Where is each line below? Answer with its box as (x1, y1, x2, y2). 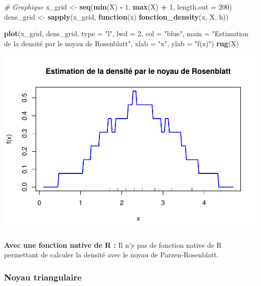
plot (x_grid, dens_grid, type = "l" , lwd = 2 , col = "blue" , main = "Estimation (4, 28, 248, 39)
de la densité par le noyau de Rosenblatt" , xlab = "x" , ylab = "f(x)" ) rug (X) (4, 38, 239, 48)
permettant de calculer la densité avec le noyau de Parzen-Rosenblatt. (4, 249, 219, 260)
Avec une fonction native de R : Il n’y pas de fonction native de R (4, 239, 222, 250)
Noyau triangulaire (4, 271, 82, 283)
